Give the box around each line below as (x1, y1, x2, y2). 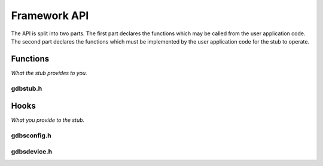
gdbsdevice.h (11, 147, 53, 155)
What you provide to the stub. (11, 116, 85, 124)
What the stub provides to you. (11, 69, 87, 76)
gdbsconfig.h (11, 131, 52, 140)
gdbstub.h (11, 84, 42, 93)
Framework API (11, 9, 89, 22)
